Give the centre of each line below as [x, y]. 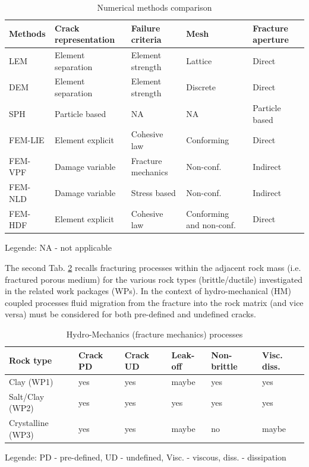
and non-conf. [211, 225]
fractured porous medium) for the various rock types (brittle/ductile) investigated [154, 279]
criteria [146, 40]
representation [85, 40]
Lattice [199, 60]
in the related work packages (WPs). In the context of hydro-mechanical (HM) [148, 291]
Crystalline [29, 423]
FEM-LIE [27, 140]
